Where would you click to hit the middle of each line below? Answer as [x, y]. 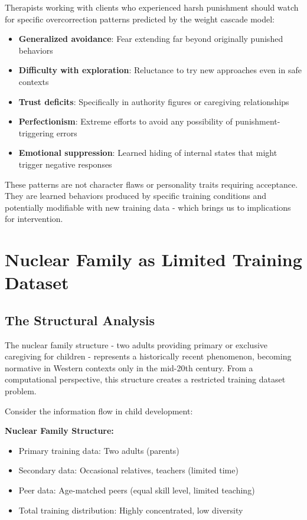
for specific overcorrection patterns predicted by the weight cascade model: [140, 19]
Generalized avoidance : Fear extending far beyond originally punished [151, 39]
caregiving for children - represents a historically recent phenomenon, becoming [148, 356]
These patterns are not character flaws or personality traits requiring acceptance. [151, 184]
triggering [36, 133]
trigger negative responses [65, 164]
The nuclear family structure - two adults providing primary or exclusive [136, 344]
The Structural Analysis [80, 320]
